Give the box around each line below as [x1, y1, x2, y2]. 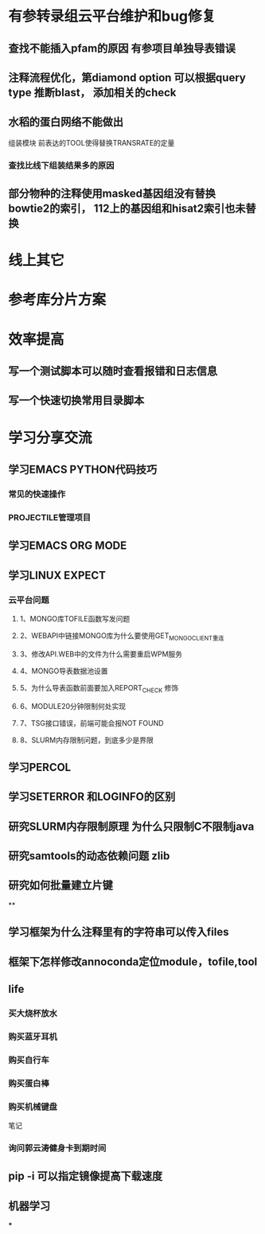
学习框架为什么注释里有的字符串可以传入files [8, 925, 229, 939]
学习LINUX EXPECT [8, 568, 106, 582]
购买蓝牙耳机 [8, 1031, 58, 1042]
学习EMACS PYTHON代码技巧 [8, 463, 158, 477]
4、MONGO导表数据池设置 [19, 666, 108, 675]
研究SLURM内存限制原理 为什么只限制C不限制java [8, 819, 255, 833]
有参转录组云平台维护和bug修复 [8, 7, 216, 25]
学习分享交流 [8, 429, 93, 446]
